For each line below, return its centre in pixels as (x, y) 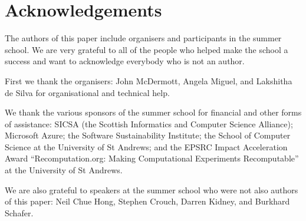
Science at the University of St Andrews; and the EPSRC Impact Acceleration (146, 146)
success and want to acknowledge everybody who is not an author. (125, 61)
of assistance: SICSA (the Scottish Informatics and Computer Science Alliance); (149, 123)
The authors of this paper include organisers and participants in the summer (143, 38)
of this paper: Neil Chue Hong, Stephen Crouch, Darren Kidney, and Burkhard (147, 201)
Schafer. (19, 212)
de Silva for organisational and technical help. (87, 92)
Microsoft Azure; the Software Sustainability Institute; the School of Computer (148, 135)
